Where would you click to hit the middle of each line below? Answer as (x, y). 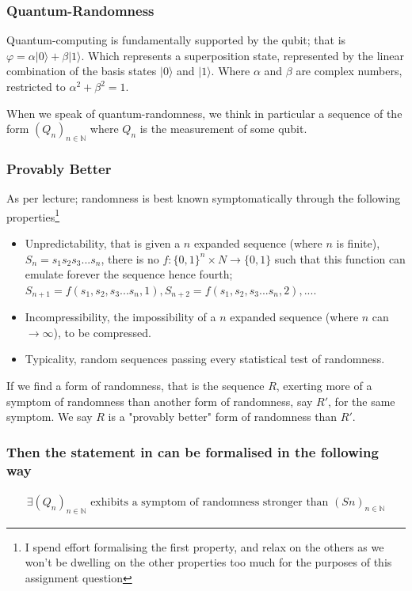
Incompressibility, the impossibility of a (120, 317)
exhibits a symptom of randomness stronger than (210, 502)
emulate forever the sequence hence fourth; (129, 274)
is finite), (358, 243)
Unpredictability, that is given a (103, 243)
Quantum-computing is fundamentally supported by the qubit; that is (176, 40)
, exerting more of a (324, 386)
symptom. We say (50, 417)
